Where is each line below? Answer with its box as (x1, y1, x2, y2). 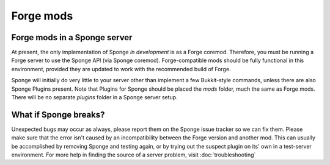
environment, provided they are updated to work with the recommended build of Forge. (11, 65, 232, 72)
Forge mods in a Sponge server (11, 32, 133, 43)
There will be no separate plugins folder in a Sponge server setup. (11, 94, 178, 101)
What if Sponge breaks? (11, 110, 105, 120)
